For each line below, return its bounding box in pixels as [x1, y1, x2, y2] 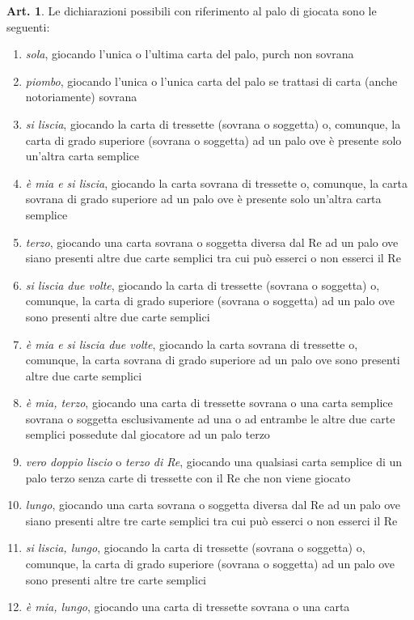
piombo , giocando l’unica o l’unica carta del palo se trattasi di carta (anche [25, 72, 398, 89]
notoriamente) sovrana [25, 88, 137, 105]
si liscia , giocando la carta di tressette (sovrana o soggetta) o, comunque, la [25, 115, 401, 132]
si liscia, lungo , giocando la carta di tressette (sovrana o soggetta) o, [25, 539, 365, 556]
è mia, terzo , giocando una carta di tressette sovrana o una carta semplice [25, 394, 393, 411]
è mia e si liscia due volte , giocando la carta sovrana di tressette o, [25, 335, 358, 352]
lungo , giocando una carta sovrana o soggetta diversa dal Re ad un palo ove [25, 496, 401, 513]
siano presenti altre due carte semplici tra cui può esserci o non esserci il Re [25, 249, 401, 266]
